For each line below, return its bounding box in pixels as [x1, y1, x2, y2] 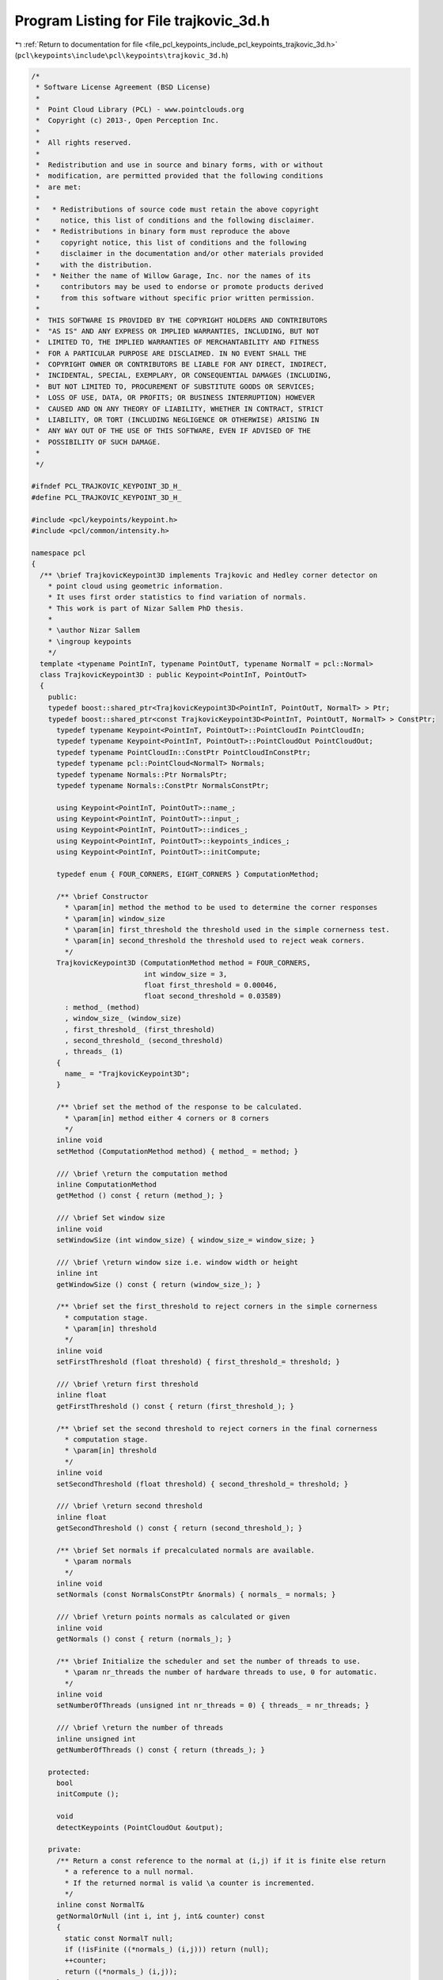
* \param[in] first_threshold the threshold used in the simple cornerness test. [64, 925, 391, 934]
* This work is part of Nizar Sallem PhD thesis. [47, 604, 244, 613]
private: [47, 1845, 82, 1854]
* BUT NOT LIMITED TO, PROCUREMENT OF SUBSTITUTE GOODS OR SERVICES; [36, 382, 316, 391]
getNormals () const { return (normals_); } [56, 1635, 233, 1643]
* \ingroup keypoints [47, 637, 132, 645]
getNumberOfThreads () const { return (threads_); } [56, 1745, 265, 1754]
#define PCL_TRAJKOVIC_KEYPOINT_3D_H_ [31, 493, 182, 502]
